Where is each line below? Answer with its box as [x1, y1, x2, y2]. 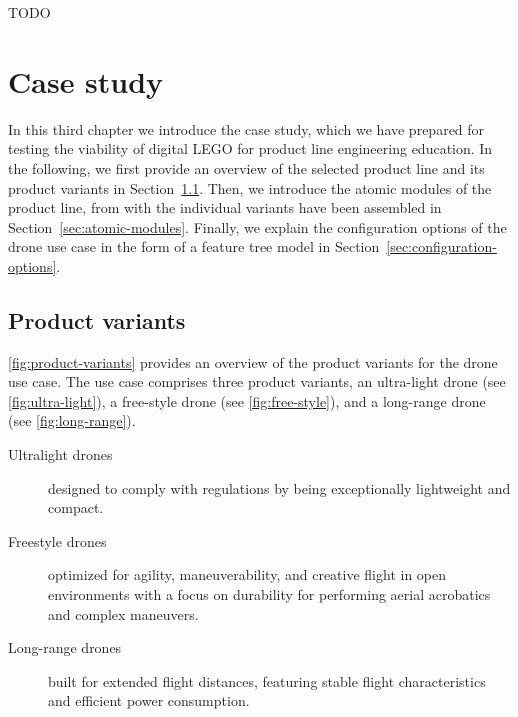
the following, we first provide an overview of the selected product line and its [8, 157, 485, 178]
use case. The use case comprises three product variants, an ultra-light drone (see [8, 371, 506, 392]
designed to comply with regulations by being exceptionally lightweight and [48, 477, 511, 498]
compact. [48, 497, 104, 518]
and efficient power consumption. [48, 690, 250, 711]
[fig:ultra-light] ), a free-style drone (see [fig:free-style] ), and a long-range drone [8, 390, 486, 411]
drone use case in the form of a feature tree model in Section [8, 236, 380, 257]
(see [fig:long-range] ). [8, 410, 136, 431]
